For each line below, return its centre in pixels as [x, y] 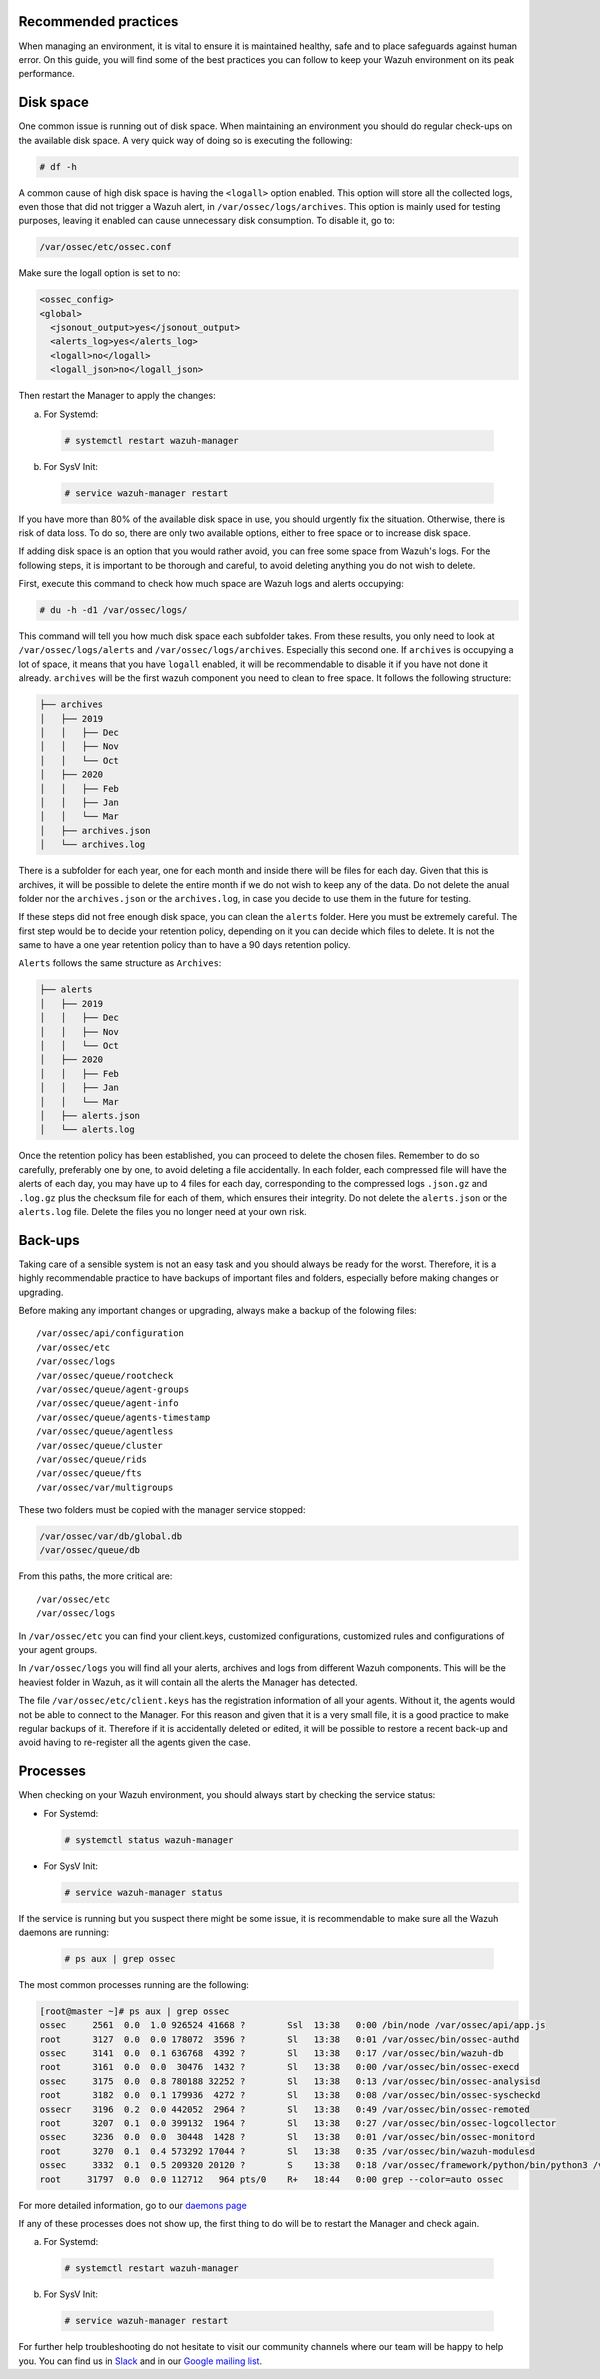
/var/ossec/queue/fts [89, 1473]
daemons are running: [64, 1932]
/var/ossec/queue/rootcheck [105, 1375]
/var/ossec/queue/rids [92, 1459]
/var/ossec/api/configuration [110, 1333]
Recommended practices [98, 21]
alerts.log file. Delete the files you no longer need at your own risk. [162, 1211]
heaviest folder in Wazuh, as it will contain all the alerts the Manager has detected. [188, 1682]
